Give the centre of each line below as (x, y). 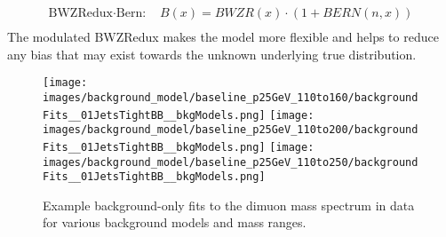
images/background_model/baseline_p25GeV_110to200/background (231, 130)
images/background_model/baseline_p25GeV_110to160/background (231, 97)
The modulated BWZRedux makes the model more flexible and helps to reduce (223, 37)
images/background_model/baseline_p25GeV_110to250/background (231, 162)
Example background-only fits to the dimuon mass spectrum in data (229, 205)
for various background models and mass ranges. (175, 222)
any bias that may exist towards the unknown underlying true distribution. (212, 54)
